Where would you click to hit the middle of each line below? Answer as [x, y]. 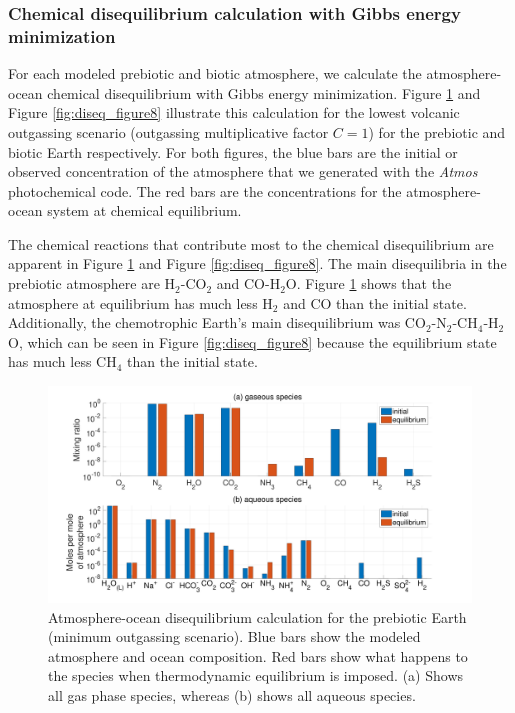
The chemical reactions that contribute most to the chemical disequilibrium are [251, 243]
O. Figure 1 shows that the [368, 283]
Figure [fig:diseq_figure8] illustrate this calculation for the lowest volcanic [234, 112]
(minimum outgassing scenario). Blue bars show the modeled [234, 636]
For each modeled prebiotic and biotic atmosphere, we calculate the [215, 73]
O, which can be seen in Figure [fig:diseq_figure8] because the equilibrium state [252, 341]
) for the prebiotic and [437, 131]
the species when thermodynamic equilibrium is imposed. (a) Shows [256, 675]
